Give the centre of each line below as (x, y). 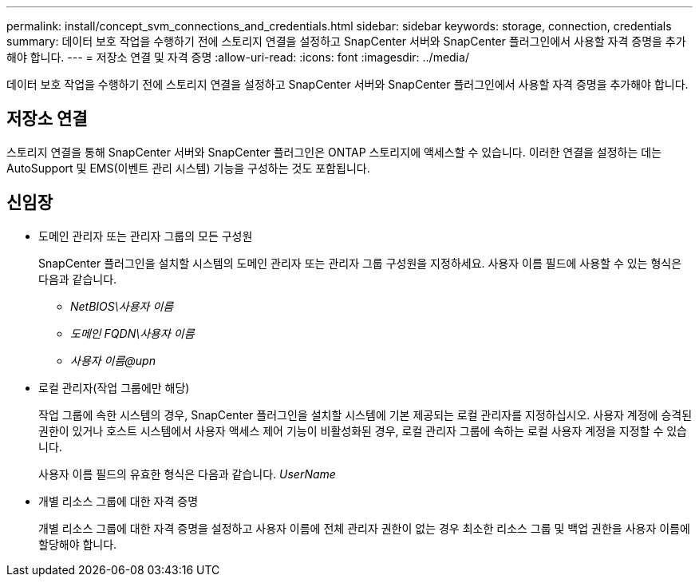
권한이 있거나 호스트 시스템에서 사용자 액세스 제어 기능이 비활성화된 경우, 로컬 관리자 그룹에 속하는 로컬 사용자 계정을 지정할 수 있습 (363, 430)
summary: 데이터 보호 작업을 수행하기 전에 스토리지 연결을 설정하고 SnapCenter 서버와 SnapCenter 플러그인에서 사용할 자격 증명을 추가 (346, 41)
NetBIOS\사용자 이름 (122, 306)
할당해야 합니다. (78, 544)
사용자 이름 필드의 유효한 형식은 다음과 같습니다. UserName (187, 474)
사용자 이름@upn (113, 360)
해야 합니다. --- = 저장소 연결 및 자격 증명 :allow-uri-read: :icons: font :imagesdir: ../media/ (238, 57)
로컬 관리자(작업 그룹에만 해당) (114, 387)
